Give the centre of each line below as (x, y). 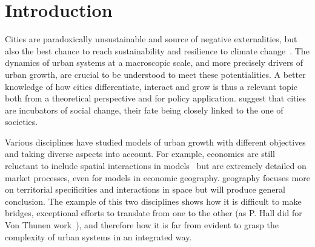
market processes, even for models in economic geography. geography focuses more (157, 177)
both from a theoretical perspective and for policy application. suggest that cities (156, 98)
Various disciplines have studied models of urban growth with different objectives (155, 142)
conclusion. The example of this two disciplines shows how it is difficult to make (153, 201)
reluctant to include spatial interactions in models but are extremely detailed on (156, 166)
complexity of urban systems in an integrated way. (98, 236)
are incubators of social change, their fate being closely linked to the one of (144, 110)
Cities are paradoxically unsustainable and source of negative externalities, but (151, 39)
